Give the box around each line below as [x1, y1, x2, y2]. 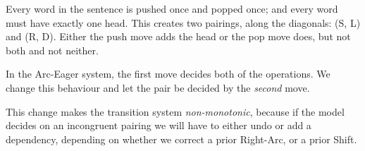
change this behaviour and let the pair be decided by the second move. [6, 80, 310, 95]
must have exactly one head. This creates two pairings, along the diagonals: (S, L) [6, 15, 361, 30]
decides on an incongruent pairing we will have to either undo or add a [6, 118, 311, 133]
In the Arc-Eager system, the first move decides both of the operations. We [6, 66, 330, 81]
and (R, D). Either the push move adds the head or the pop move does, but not [6, 29, 351, 44]
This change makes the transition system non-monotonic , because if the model [6, 104, 345, 119]
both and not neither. [6, 42, 99, 57]
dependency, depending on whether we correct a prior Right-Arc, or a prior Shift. [6, 131, 357, 146]
